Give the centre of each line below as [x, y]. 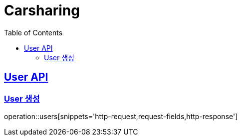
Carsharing [42, 10]
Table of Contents [33, 32]
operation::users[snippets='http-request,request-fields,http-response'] [121, 116]
